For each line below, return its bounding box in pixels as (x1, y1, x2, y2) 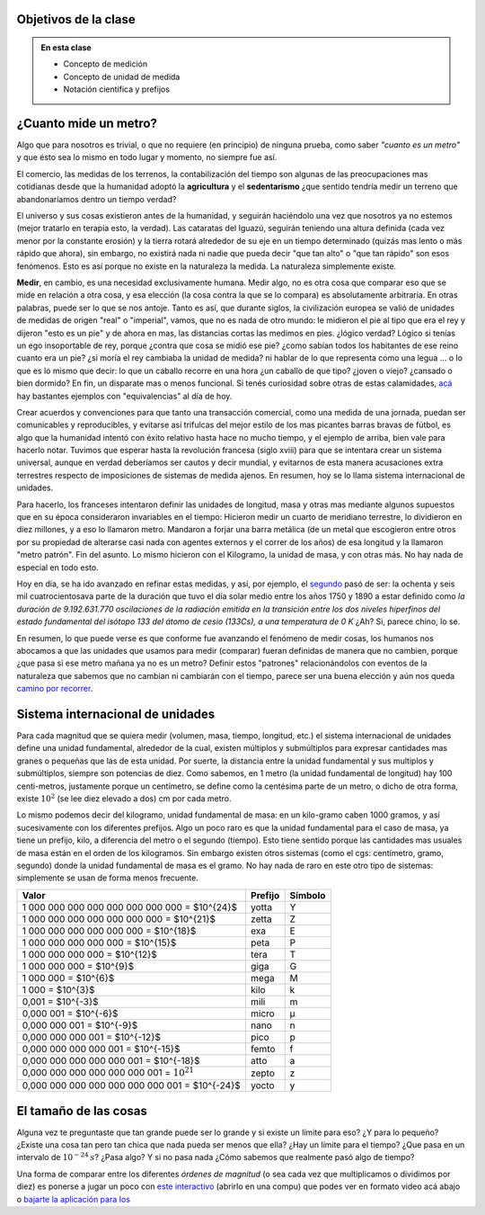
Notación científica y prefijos (63, 84, 171, 94)
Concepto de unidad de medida (63, 71, 181, 82)
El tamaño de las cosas (16, 1103, 147, 1119)
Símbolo (289, 889, 326, 901)
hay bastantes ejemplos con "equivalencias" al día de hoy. (16, 390, 233, 401)
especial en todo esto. (16, 562, 99, 573)
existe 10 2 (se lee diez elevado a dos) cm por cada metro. (16, 792, 232, 804)
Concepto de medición (63, 58, 148, 69)
